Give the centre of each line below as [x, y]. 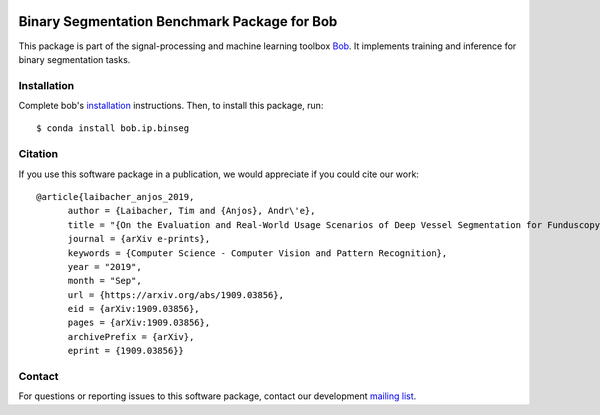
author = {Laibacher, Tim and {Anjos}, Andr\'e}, [191, 211]
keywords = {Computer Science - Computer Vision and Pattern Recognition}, [257, 253]
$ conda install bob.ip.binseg [113, 128]
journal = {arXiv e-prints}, [139, 239]
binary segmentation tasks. [74, 59]
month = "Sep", [104, 281]
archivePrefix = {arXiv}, [131, 336]
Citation [38, 154]
